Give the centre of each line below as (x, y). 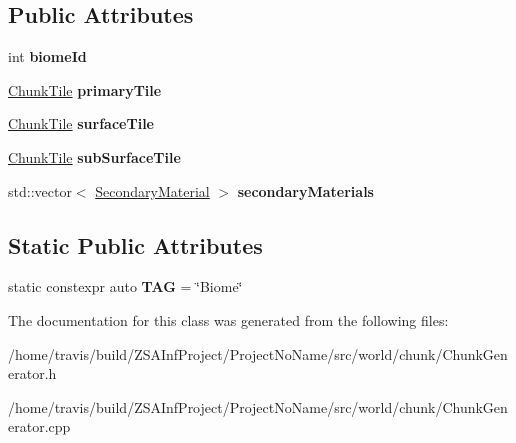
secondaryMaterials (305, 190)
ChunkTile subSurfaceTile (94, 156)
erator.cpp (39, 426)
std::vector (40, 190)
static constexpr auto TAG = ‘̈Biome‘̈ (125, 286)
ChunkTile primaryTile (85, 89)
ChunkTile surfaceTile (81, 123)
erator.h (32, 373)
